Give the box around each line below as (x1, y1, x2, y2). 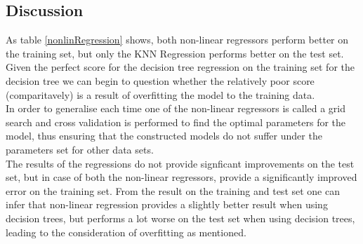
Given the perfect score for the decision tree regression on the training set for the (6, 60, 355, 74)
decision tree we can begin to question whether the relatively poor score (6, 73, 315, 88)
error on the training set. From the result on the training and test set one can (6, 183, 340, 198)
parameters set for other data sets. (6, 142, 154, 156)
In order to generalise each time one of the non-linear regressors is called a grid (6, 101, 346, 116)
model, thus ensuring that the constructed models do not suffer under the (6, 128, 322, 143)
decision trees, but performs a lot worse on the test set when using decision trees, (6, 210, 355, 225)
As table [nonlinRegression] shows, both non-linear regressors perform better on (6, 32, 349, 47)
